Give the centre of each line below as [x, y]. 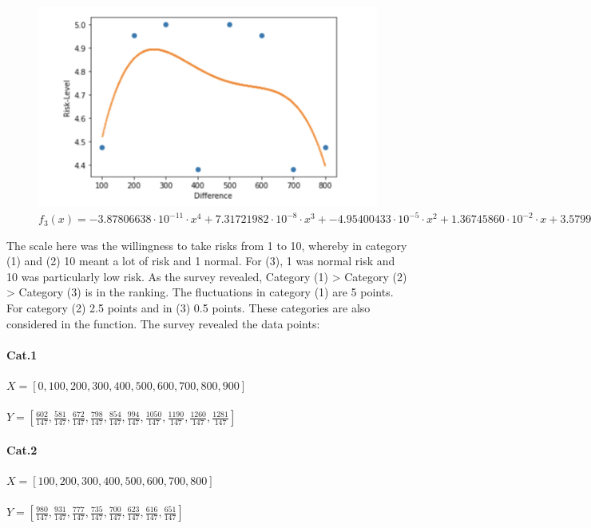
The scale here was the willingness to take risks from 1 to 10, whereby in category [207, 245]
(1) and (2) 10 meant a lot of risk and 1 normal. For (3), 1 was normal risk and [201, 261]
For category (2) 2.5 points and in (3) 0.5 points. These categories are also [188, 308]
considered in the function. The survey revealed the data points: [163, 323]
